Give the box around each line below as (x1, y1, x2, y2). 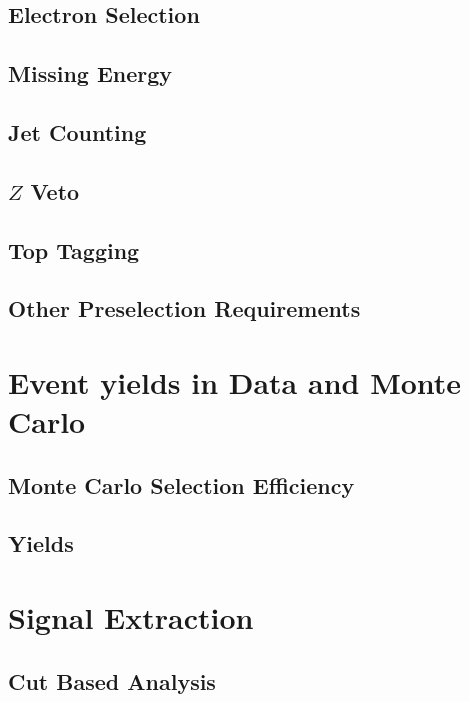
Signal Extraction (8, 597, 254, 637)
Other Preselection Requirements (8, 293, 361, 324)
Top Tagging (8, 234, 140, 265)
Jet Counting (8, 116, 147, 147)
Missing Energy (8, 58, 173, 89)
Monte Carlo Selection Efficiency (8, 469, 355, 500)
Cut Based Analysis (8, 665, 216, 696)
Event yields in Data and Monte (8, 361, 462, 402)
